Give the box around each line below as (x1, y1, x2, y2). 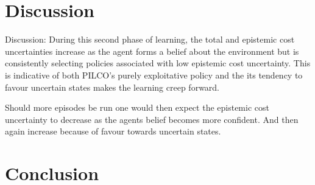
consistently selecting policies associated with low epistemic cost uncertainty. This (5, 57, 311, 69)
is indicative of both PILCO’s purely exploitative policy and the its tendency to (5, 68, 303, 81)
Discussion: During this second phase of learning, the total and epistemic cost (5, 33, 295, 46)
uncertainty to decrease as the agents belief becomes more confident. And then (5, 113, 299, 125)
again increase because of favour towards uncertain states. (5, 125, 221, 138)
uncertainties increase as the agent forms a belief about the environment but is (5, 44, 299, 57)
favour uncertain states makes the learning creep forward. (5, 80, 220, 93)
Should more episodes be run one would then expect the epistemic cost (5, 101, 269, 114)
